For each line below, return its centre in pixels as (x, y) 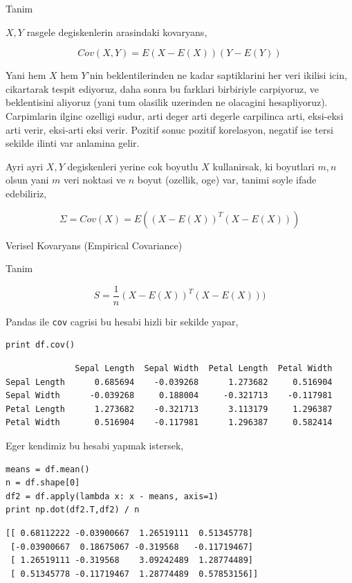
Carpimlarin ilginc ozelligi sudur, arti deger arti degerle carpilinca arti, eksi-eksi (175, 115)
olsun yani (27, 180)
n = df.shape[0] (43, 483)
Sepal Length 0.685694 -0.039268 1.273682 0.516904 (169, 382)
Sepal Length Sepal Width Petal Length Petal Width (204, 369)
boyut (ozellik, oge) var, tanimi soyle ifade (227, 180)
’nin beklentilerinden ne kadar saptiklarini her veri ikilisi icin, (217, 75)
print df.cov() (40, 345)
